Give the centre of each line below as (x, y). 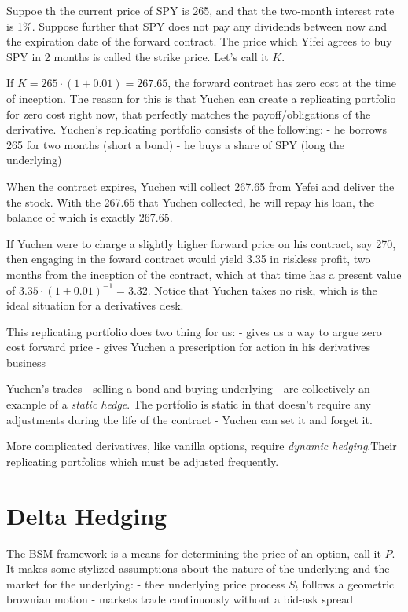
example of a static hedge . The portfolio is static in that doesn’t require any (189, 404)
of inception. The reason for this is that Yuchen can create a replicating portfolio (201, 98)
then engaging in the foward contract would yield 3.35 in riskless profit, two (189, 259)
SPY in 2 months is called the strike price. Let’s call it (138, 56)
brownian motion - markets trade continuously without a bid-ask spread (180, 599)
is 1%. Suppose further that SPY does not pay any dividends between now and (197, 26)
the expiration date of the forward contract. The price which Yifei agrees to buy (199, 41)
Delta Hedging (87, 515)
